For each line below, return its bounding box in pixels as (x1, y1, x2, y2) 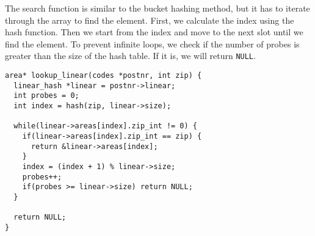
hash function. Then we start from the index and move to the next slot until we (5, 26, 303, 38)
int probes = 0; (13, 91, 79, 100)
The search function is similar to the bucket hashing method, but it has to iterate (5, 2, 310, 14)
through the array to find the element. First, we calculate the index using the (5, 13, 294, 26)
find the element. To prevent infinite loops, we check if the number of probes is (5, 37, 300, 50)
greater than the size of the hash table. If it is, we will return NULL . (5, 49, 256, 62)
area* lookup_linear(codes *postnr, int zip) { (5, 71, 202, 80)
